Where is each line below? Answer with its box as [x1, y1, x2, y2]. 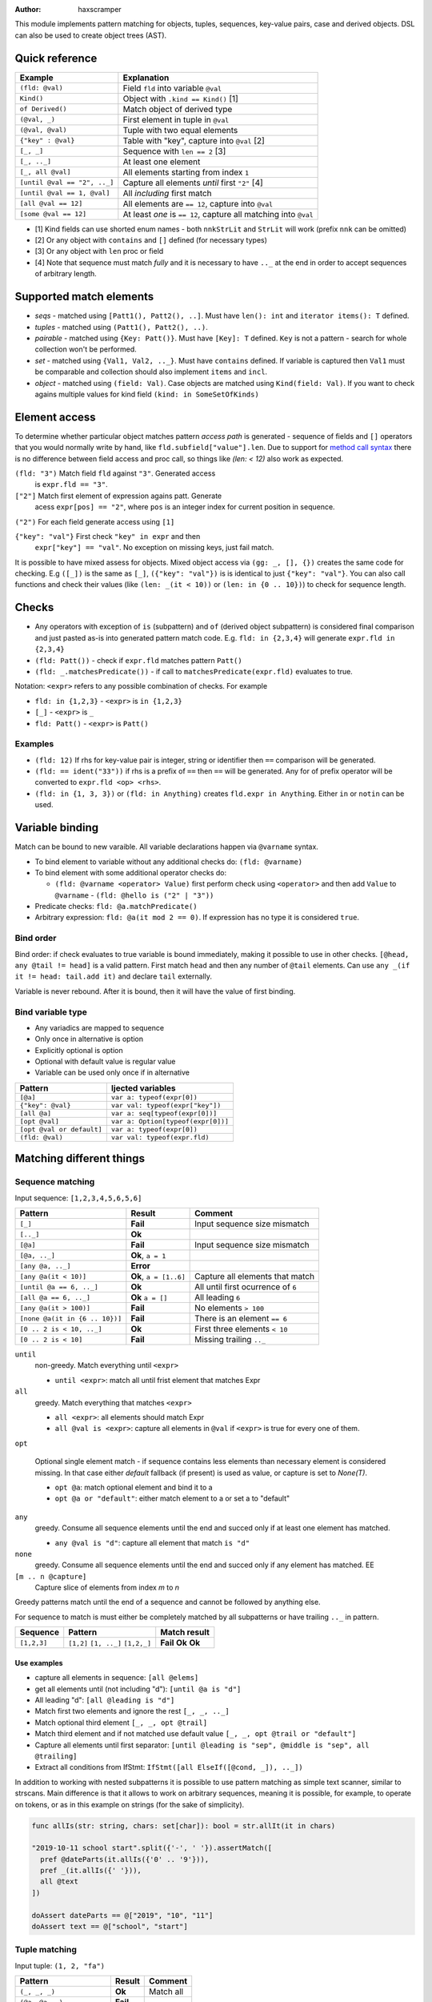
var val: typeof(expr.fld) [110, 1133, 210, 1141]
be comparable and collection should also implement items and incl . [34, 367, 268, 376]
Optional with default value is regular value [34, 1057, 176, 1067]
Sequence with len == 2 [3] [122, 145, 226, 156]
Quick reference [14, 51, 98, 65]
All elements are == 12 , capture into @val [122, 198, 274, 209]
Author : [14, 5, 42, 14]
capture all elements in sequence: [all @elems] [34, 1673, 199, 1682]
